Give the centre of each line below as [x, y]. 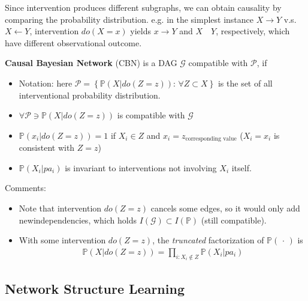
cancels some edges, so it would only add [225, 208]
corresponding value [211, 139]
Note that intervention [60, 208]
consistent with [47, 147]
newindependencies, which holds [78, 220]
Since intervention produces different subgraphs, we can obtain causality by [143, 7]
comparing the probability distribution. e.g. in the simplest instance [129, 19]
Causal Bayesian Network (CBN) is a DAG [91, 63]
